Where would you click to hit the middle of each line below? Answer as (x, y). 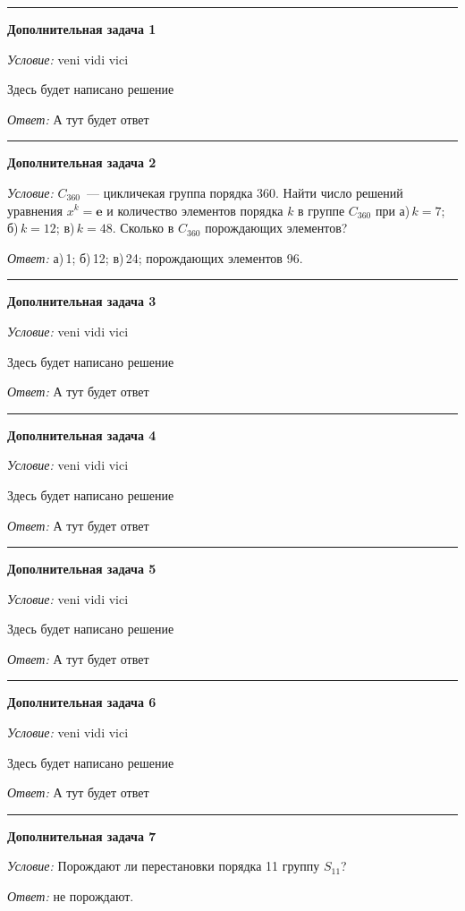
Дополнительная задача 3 (82, 301)
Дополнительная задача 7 (82, 835)
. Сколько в (143, 228)
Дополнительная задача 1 (82, 29)
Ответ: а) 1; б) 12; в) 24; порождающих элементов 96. (155, 257)
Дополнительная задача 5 (82, 569)
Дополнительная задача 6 (82, 702)
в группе (321, 210)
